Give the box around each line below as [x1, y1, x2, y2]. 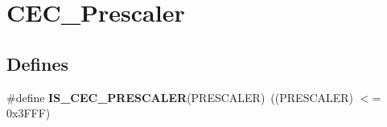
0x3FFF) [6, 104, 51, 121]
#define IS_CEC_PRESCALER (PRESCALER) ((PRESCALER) [6, 88, 354, 105]
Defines [6, 51, 69, 76]
